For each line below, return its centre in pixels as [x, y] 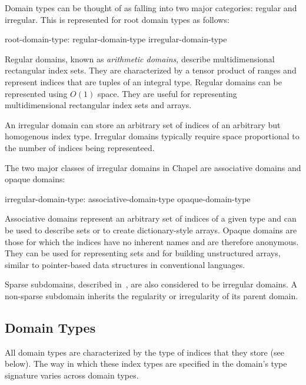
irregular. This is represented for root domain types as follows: [117, 19]
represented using [36, 93]
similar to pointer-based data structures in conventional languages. [125, 264]
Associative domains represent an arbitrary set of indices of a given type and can [151, 218]
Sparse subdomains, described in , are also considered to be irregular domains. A [151, 284]
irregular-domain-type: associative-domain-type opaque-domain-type [128, 198]
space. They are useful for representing [167, 93]
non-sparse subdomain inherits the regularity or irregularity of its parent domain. [152, 295]
